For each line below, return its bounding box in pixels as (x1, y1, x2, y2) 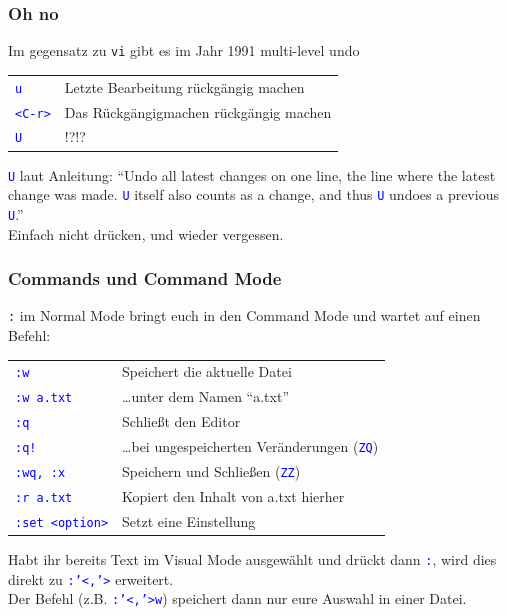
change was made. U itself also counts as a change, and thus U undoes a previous (8, 184, 499, 205)
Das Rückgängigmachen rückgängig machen (64, 101, 332, 122)
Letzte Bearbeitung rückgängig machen (64, 76, 305, 97)
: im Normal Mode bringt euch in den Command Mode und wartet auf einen (8, 305, 481, 326)
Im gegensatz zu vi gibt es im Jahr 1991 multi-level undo (8, 40, 360, 61)
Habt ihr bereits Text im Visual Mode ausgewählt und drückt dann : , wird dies (8, 548, 497, 569)
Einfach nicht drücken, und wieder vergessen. (8, 223, 284, 244)
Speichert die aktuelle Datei (122, 361, 292, 382)
